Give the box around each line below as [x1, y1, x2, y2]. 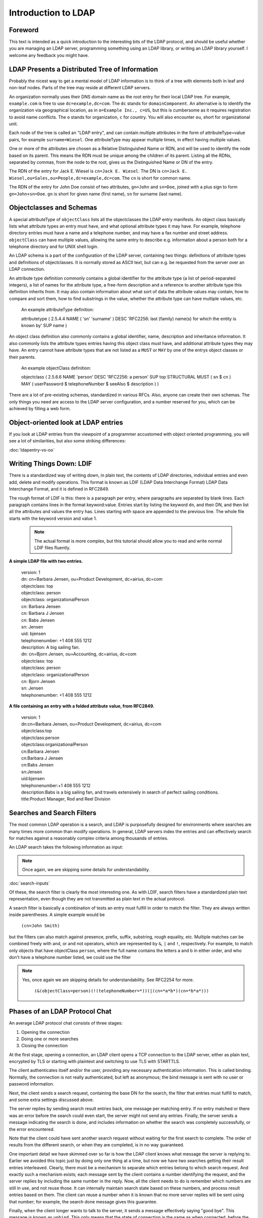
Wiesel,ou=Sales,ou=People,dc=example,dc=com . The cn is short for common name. [9, 175, 191, 181]
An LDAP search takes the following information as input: [9, 844, 124, 850]
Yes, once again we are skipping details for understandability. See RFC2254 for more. [22, 977, 194, 983]
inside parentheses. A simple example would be [9, 912, 105, 918]
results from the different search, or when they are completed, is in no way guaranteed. [9, 1142, 185, 1148]
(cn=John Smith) [21, 923, 60, 929]
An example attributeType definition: [21, 307, 94, 313]
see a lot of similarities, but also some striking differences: [9, 438, 126, 444]
